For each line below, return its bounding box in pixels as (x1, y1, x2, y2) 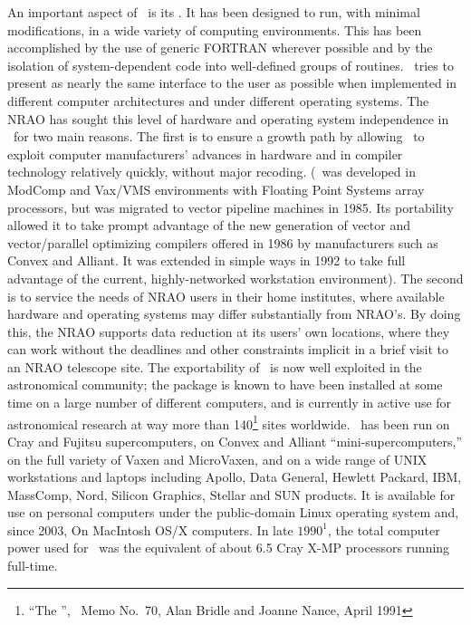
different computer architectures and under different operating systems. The (7, 91, 429, 110)
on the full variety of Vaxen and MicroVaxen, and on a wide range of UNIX (7, 449, 428, 468)
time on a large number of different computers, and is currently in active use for (7, 393, 452, 412)
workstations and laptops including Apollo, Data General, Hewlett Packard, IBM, (7, 467, 462, 486)
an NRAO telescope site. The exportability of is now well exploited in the (7, 357, 422, 376)
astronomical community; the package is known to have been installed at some (7, 375, 443, 394)
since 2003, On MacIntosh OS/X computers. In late (7, 520, 293, 539)
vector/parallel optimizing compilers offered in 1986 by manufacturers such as (7, 233, 438, 252)
